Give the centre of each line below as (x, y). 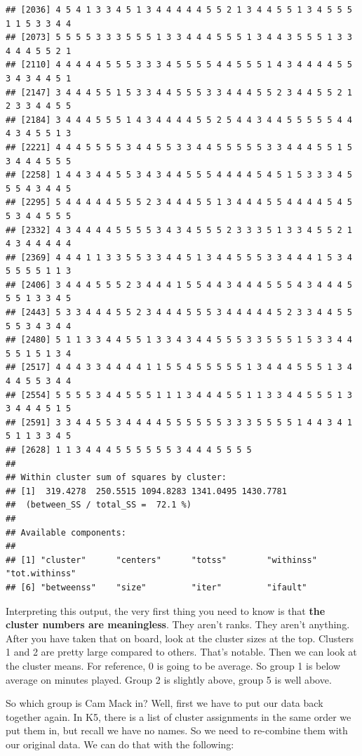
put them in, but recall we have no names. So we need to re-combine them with (177, 730)
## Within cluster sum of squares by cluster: (116, 478)
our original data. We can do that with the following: (120, 744)
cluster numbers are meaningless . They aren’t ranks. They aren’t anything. (178, 624)
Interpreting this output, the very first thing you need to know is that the (166, 610)
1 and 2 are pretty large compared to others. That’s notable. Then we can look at (181, 652)
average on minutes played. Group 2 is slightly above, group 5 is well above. (169, 679)
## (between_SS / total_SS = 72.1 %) (99, 505)
